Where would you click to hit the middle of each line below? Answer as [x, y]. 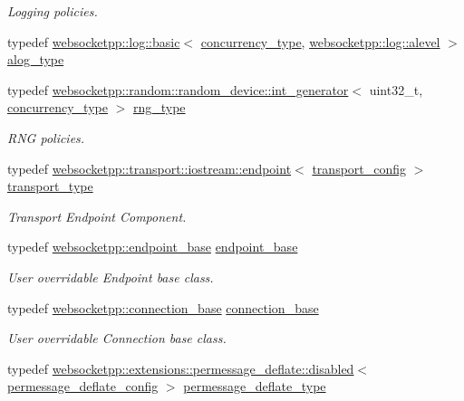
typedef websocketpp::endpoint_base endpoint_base [153, 247]
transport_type [50, 186]
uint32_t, [396, 89]
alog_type [36, 59]
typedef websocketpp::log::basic [94, 41]
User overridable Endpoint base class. [111, 277]
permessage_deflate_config [83, 386]
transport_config [359, 168]
